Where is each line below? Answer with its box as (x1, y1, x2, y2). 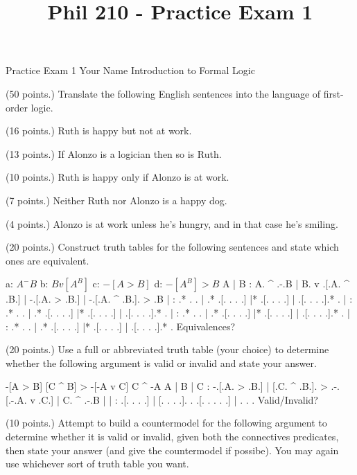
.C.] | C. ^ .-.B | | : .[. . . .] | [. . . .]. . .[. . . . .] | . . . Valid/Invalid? (38, 392, 318, 406)
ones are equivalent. (6, 253, 89, 267)
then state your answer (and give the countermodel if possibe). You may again (6, 442, 339, 457)
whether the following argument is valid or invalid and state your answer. (6, 355, 317, 370)
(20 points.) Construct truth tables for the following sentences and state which (6, 240, 339, 254)
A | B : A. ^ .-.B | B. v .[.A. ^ (222, 276, 349, 291)
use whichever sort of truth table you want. (6, 456, 189, 471)
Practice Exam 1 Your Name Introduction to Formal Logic (6, 63, 255, 78)
